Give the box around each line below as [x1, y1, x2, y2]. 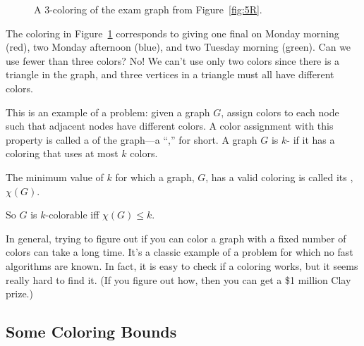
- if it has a [286, 132, 335, 147]
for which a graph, [115, 169, 195, 184]
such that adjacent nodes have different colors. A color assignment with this [6, 118, 334, 133]
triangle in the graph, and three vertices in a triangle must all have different [6, 67, 334, 82]
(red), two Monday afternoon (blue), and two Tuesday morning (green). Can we [6, 39, 351, 54]
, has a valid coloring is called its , [205, 169, 353, 184]
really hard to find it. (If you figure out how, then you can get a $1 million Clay [6, 272, 351, 287]
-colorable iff [45, 207, 99, 222]
